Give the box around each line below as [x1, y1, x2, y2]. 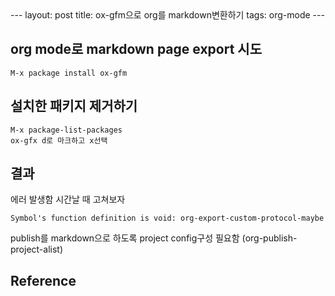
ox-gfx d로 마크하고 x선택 [10, 135, 108, 146]
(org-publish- [241, 232, 298, 244]
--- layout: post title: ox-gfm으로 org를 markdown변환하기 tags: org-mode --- [10, 9, 325, 21]
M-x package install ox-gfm [10, 68, 128, 78]
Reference [10, 272, 77, 289]
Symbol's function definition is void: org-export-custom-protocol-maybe [10, 213, 325, 224]
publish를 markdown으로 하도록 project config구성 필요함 [10, 232, 240, 244]
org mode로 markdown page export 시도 [10, 41, 262, 58]
